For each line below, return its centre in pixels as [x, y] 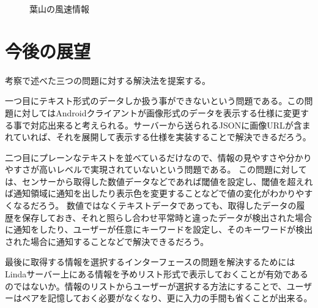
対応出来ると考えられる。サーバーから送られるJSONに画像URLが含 [166, 125]
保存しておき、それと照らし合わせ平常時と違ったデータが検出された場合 [167, 217]
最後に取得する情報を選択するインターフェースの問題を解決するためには [150, 262]
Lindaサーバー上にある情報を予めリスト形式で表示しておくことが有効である [157, 274]
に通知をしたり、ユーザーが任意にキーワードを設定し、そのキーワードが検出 [159, 229]
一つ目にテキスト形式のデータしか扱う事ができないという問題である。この [155, 101]
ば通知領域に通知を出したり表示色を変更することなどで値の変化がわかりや [155, 193]
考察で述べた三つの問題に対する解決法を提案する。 [108, 80]
